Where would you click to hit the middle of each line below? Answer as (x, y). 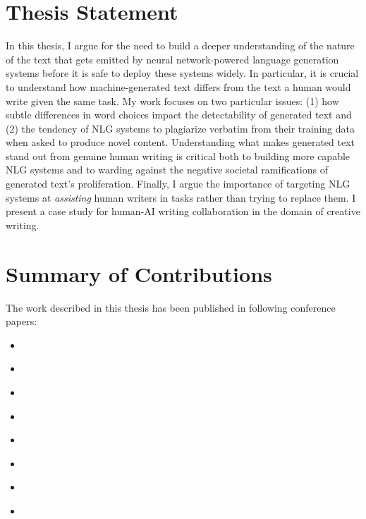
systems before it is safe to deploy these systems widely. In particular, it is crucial (182, 73)
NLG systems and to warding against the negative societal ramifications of (167, 170)
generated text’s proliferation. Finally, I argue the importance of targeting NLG (178, 184)
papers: (22, 321)
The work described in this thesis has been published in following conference (171, 307)
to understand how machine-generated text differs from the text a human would (178, 86)
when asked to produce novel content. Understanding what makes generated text (180, 142)
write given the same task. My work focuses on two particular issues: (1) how (172, 100)
